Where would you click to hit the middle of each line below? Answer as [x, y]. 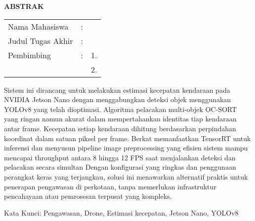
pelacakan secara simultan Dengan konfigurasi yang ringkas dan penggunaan [120, 167]
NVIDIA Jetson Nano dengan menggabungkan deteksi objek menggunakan [118, 99]
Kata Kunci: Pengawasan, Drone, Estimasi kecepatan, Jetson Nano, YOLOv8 [121, 212]
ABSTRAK [24, 6]
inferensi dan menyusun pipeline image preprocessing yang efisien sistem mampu [126, 148]
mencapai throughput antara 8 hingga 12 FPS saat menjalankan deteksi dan [120, 157]
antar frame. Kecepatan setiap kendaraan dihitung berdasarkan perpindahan [120, 128]
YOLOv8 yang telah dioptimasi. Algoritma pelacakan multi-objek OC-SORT [121, 109]
